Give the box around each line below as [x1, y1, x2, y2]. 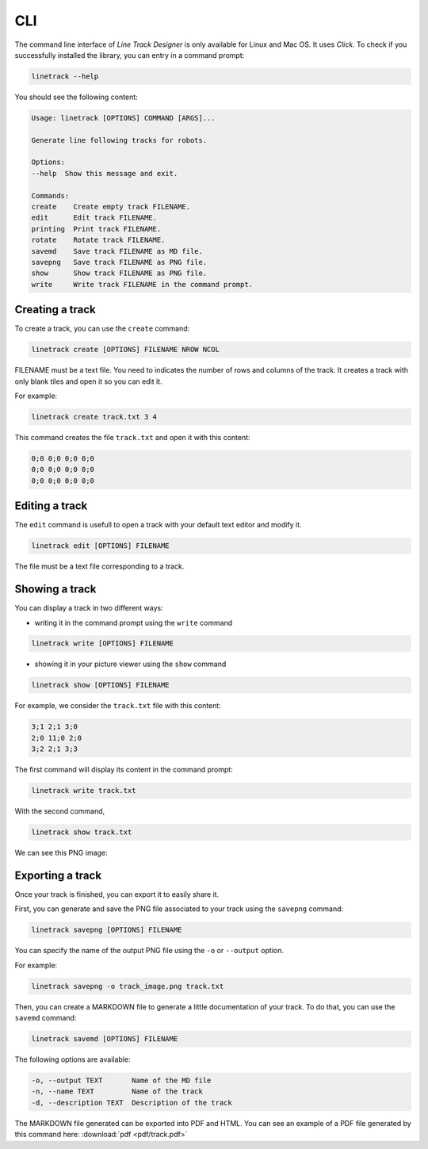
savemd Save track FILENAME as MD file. [31, 247, 204, 255]
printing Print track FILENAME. [31, 224, 162, 233]
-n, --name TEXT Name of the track [31, 1087, 204, 1096]
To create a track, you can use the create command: [14, 324, 190, 333]
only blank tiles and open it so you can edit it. [14, 377, 162, 386]
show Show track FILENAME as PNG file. [31, 269, 208, 278]
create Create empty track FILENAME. [31, 202, 190, 212]
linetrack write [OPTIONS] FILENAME [31, 639, 174, 648]
